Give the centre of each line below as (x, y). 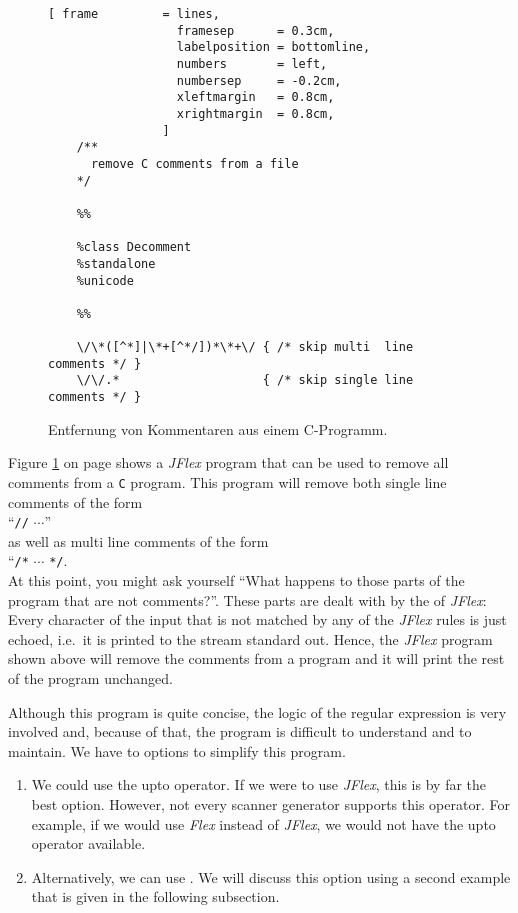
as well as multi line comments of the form (138, 540)
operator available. (88, 843)
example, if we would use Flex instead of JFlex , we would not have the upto (263, 823)
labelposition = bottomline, (273, 47)
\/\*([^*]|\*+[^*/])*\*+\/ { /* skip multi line (245, 347)
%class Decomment (134, 247)
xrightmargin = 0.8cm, (255, 113)
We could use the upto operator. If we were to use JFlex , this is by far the (259, 784)
